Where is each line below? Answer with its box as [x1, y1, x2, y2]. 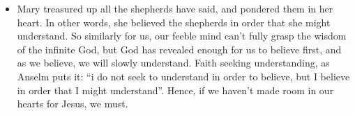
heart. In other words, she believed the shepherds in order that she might [17, 15, 331, 29]
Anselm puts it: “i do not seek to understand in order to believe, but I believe [17, 69, 350, 83]
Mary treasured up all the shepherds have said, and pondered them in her [17, 1, 333, 15]
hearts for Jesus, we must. [17, 96, 128, 111]
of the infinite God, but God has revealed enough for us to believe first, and [17, 42, 342, 56]
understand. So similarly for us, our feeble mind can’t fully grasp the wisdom [17, 28, 347, 43]
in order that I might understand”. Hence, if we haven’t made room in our [17, 82, 334, 97]
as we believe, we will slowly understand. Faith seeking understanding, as [17, 55, 330, 70]
